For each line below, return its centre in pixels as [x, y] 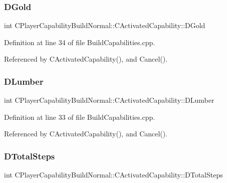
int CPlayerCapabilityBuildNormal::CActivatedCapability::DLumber [109, 100]
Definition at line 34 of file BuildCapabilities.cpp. [80, 42]
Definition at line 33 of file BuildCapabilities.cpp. [80, 117]
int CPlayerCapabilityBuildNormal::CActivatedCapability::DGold [105, 25]
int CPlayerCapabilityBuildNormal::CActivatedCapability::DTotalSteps [113, 175]
